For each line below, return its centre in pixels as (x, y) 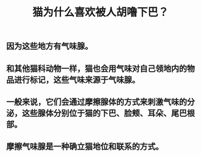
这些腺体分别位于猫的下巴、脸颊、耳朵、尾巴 (104, 113)
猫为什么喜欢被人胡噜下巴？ (100, 12)
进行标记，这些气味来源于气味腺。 (77, 79)
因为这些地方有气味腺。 (49, 46)
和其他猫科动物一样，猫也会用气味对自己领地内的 (97, 69)
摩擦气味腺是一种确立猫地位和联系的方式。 (85, 147)
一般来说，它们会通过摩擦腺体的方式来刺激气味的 (97, 102)
